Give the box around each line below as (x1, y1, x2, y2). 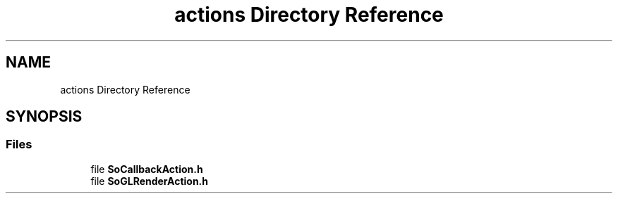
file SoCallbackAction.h (90, 162, 203, 175)
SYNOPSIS (6, 108, 83, 126)
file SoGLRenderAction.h (90, 174, 209, 187)
